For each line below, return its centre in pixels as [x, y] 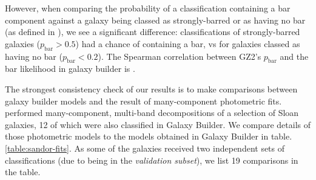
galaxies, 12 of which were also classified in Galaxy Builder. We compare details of [158, 124]
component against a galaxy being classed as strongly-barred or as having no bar [155, 20]
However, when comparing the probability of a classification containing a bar [148, 8]
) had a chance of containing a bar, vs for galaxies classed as [188, 43]
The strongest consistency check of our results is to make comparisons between [151, 88]
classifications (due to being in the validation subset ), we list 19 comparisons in [152, 160]
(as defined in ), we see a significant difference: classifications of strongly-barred [153, 32]
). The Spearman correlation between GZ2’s [180, 56]
